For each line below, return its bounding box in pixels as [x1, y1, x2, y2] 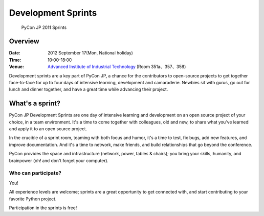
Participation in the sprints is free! [9, 205, 77, 211]
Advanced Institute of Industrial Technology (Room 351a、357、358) [47, 64, 186, 70]
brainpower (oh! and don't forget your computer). [9, 157, 109, 164]
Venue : [9, 64, 24, 70]
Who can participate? [9, 169, 62, 176]
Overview [9, 37, 40, 46]
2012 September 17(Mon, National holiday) [47, 50, 133, 56]
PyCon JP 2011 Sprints [21, 24, 67, 30]
